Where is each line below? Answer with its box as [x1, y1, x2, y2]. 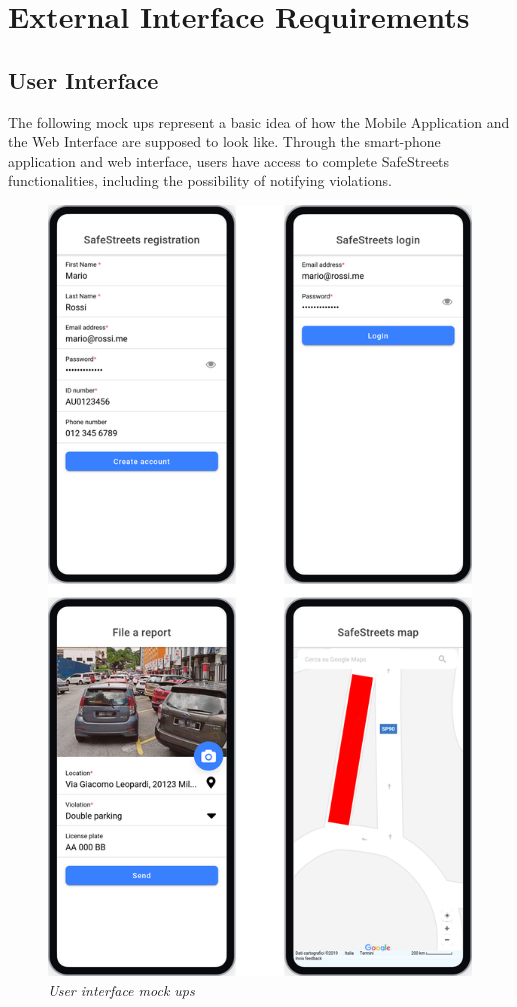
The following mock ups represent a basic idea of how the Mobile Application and [8, 111, 510, 132]
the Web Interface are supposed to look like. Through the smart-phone [8, 131, 441, 152]
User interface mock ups [48, 979, 195, 1000]
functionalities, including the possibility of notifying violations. [8, 170, 392, 191]
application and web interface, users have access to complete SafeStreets [8, 150, 450, 171]
